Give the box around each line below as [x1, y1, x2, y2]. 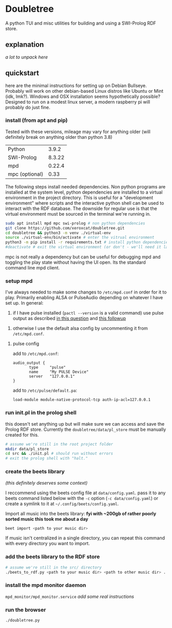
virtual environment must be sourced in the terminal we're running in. [5, 211, 151, 217]
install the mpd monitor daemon [5, 582, 87, 589]
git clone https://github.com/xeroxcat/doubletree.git [5, 225, 125, 231]
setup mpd [5, 278, 33, 285]
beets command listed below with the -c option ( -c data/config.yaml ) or [5, 495, 159, 501]
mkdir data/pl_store [5, 446, 50, 451]
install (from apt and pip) [5, 117, 68, 124]
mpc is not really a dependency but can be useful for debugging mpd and [5, 254, 161, 260]
